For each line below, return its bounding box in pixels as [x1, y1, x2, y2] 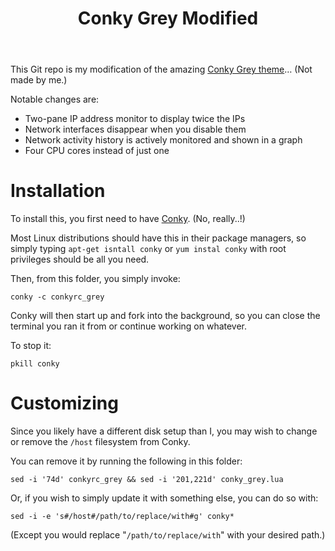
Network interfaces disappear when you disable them [24, 123, 247, 136]
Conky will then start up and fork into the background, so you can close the [10, 310, 321, 322]
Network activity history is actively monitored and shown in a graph [24, 134, 303, 146]
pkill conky [10, 359, 60, 369]
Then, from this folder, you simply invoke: [10, 273, 181, 285]
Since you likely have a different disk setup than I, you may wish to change [10, 425, 318, 437]
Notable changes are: [10, 93, 100, 106]
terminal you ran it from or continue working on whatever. [10, 320, 248, 332]
